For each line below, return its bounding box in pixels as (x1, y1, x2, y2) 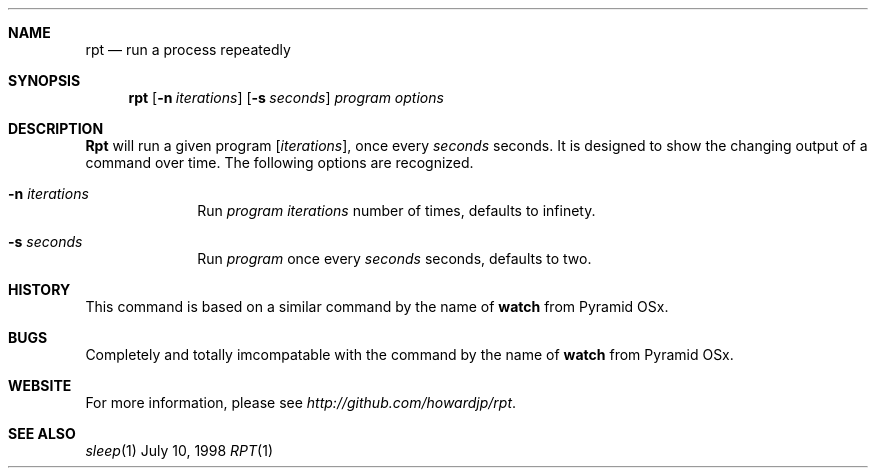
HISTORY (8, 281, 71, 298)
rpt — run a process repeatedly (85, 41, 291, 58)
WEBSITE (8, 377, 72, 394)
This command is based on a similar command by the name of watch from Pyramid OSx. (85, 298, 669, 315)
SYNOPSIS (8, 72, 81, 89)
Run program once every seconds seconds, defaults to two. (197, 250, 592, 267)
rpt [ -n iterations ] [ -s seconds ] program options (128, 89, 444, 106)
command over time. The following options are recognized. (85, 154, 474, 171)
